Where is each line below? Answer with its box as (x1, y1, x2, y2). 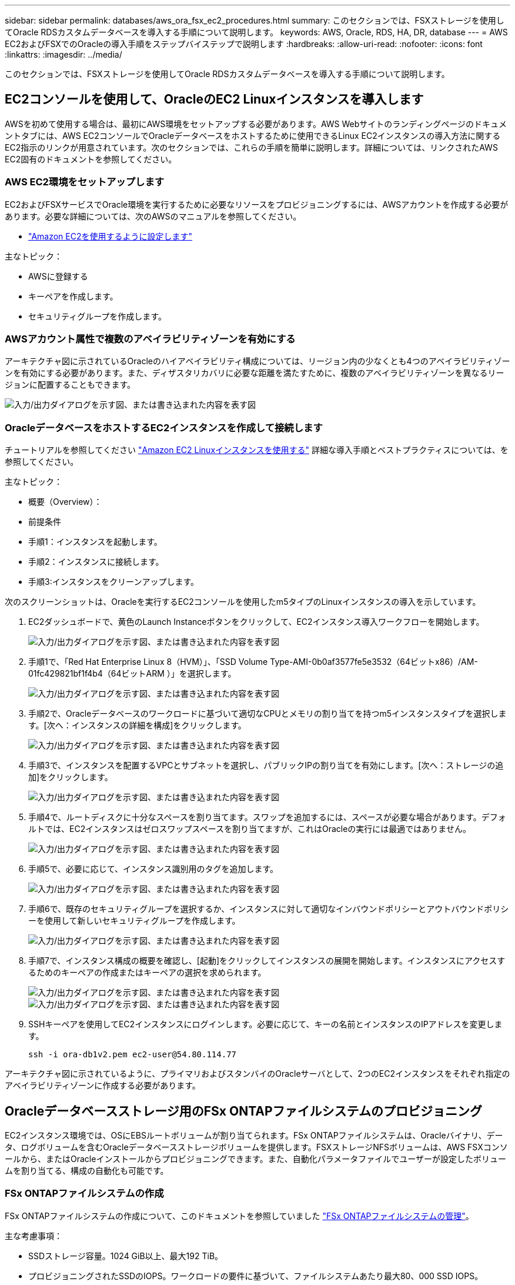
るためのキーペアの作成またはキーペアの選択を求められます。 (28, 967, 266, 978)
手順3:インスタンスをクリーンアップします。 (28, 577, 199, 587)
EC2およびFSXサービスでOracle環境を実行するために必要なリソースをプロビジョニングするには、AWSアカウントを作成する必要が (5, 199, 509, 209)
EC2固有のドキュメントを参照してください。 (5, 154, 177, 164)
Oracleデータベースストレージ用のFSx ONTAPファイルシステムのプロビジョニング (5, 1103, 482, 1118)
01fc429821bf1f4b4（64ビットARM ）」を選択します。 (28, 668, 236, 679)
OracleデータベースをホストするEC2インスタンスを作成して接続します (5, 421, 323, 434)
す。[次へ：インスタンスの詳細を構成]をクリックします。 (28, 720, 246, 731)
